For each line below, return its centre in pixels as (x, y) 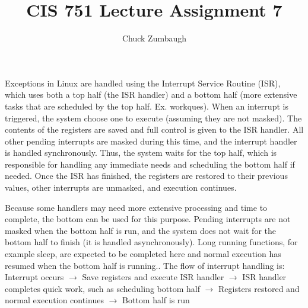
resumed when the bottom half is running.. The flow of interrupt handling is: (145, 265)
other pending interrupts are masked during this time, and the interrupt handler (151, 141)
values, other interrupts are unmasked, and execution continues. (121, 187)
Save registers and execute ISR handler (153, 277)
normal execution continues (54, 300)
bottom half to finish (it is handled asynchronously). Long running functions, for (151, 242)
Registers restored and (259, 288)
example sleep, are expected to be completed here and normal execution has (143, 254)
